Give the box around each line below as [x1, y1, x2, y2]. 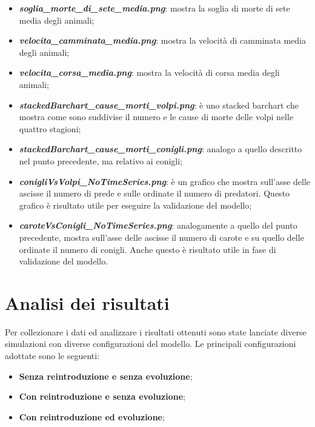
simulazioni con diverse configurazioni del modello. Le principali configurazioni [5, 337, 296, 350]
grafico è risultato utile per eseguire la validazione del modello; [19, 198, 252, 211]
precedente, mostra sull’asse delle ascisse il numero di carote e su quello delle [19, 230, 304, 243]
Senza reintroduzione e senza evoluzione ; [19, 369, 193, 382]
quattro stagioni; [19, 122, 81, 135]
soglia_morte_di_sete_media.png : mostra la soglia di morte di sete [19, 2, 290, 14]
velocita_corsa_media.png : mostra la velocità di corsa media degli [19, 66, 280, 79]
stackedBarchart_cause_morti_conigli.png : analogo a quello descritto [19, 143, 302, 155]
